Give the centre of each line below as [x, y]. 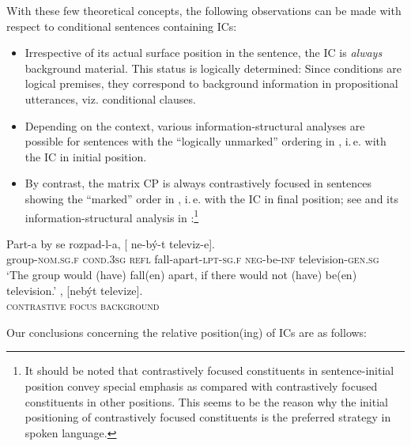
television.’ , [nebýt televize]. [75, 290]
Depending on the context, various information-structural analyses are [195, 125]
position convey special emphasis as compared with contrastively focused [201, 386]
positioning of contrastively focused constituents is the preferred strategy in [208, 417]
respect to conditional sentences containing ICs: [122, 26]
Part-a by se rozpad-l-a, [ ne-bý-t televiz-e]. [111, 243]
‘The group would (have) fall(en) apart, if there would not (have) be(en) [182, 274]
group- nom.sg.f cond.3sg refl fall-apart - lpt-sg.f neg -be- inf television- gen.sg [193, 259]
